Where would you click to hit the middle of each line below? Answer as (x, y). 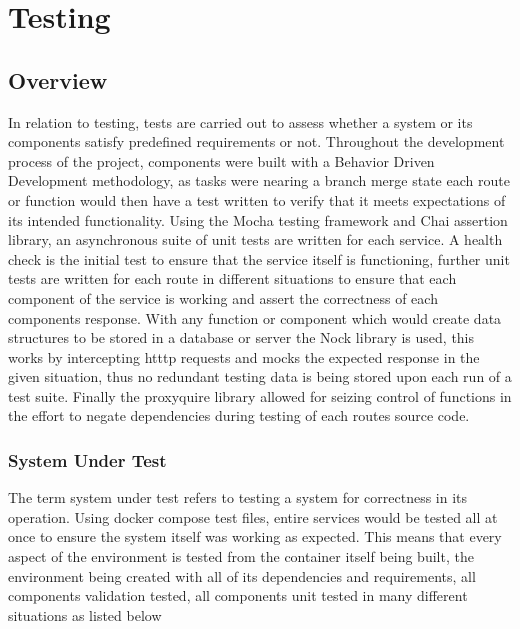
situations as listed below (85, 614)
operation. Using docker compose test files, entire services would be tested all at (253, 516)
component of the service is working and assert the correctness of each (223, 297)
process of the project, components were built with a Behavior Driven (221, 160)
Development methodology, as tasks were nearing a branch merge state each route (259, 180)
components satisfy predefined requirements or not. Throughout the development (256, 141)
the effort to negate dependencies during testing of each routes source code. (239, 415)
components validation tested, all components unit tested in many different (238, 595)
